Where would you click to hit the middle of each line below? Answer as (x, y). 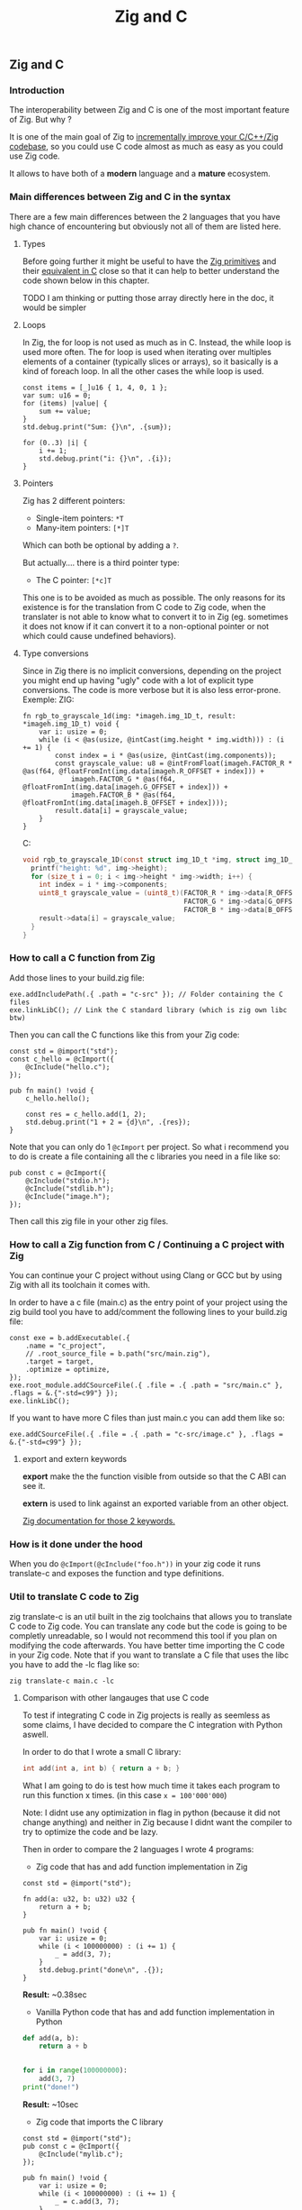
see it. (34, 1486)
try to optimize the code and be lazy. (90, 1831)
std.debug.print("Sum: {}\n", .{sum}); (97, 427)
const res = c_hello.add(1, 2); (86, 1114)
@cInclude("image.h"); (68, 1196)
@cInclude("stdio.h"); (68, 1181)
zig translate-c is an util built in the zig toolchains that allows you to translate (151, 1616)
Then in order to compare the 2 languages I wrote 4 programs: (138, 1849)
